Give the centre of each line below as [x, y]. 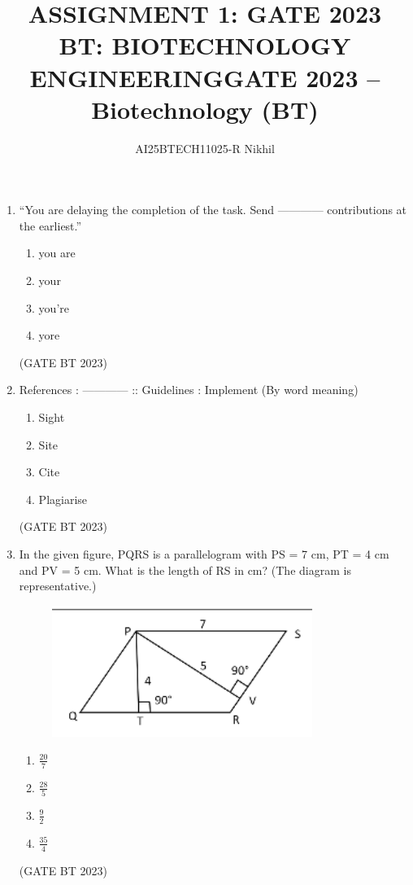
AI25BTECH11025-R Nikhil [205, 148]
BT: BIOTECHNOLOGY [205, 45]
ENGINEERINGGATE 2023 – [205, 77]
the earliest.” [50, 225]
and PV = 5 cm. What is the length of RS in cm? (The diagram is [185, 570]
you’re [54, 307]
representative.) [58, 586]
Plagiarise [63, 499]
